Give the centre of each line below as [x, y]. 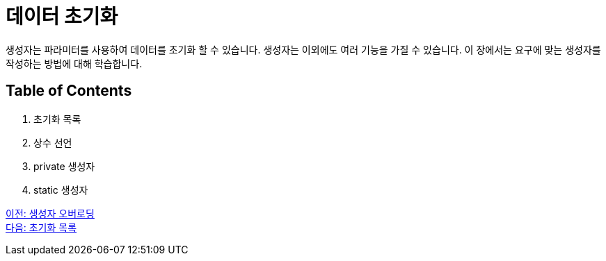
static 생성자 [61, 190]
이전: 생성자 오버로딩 [50, 213]
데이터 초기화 [62, 17]
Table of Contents [69, 91]
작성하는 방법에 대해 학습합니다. [74, 63]
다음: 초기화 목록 [41, 227]
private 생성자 [64, 166]
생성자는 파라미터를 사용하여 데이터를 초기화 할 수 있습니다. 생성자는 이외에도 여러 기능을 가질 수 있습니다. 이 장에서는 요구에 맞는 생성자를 [303, 49]
